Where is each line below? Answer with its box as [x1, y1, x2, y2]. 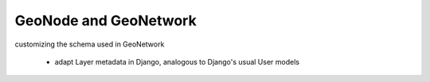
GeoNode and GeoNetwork [14, 12, 197, 29]
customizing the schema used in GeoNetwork [14, 39, 165, 49]
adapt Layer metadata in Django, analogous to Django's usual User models [54, 57, 300, 66]
